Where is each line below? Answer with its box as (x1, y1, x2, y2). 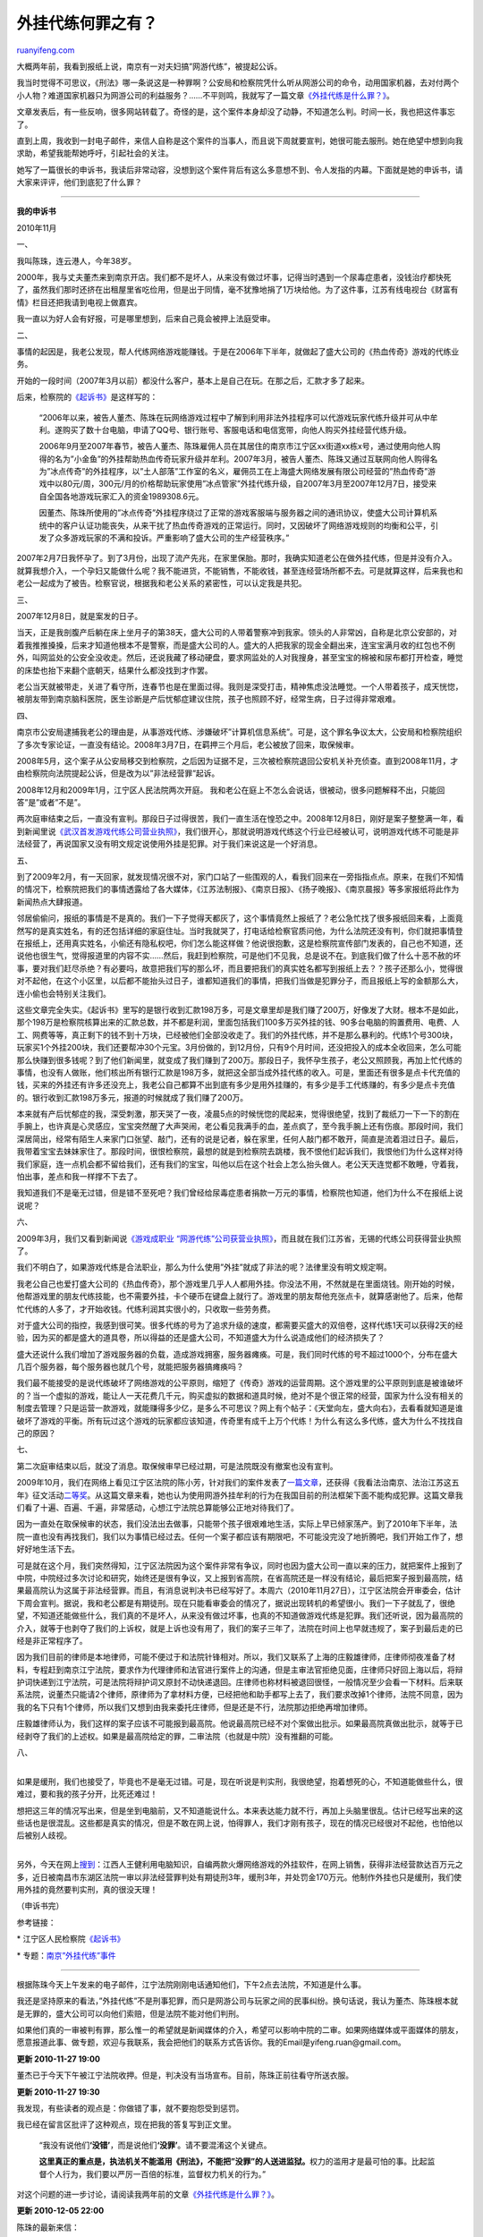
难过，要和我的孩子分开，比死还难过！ (16, 1789, 158, 1799)
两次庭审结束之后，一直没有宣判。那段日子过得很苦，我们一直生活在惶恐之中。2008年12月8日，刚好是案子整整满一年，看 (16, 813, 464, 824)
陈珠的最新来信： (16, 2222, 80, 2233)
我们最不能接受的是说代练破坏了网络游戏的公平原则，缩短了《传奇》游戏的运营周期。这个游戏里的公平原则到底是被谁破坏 (16, 1378, 463, 1389)
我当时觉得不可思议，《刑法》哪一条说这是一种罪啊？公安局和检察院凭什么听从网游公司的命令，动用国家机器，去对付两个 (16, 77, 460, 89)
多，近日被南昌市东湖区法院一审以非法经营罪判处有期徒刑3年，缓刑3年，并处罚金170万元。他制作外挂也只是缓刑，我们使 (16, 1871, 462, 1883)
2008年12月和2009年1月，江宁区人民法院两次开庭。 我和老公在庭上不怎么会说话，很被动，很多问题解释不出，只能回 (16, 784, 445, 795)
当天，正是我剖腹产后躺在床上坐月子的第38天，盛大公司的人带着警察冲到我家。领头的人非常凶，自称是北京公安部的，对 (16, 627, 458, 638)
